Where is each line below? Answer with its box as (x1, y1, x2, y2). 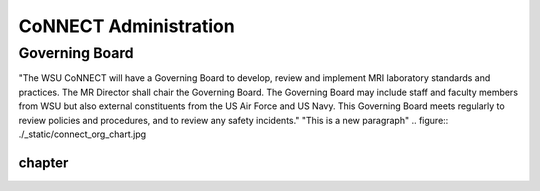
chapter (18, 154, 69, 171)
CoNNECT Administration (18, 15, 235, 37)
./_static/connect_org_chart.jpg (18, 128, 147, 140)
